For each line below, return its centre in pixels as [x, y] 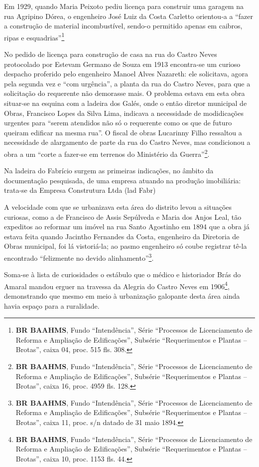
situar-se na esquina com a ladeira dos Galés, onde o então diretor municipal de [126, 103]
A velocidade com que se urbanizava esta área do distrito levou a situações [118, 207]
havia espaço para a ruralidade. [52, 305]
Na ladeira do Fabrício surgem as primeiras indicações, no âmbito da [109, 171]
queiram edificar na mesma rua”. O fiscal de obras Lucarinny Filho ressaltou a [123, 132]
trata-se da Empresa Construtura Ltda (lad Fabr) [80, 190]
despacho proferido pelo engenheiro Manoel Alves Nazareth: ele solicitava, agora [126, 74]
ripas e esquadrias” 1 [34, 36]
